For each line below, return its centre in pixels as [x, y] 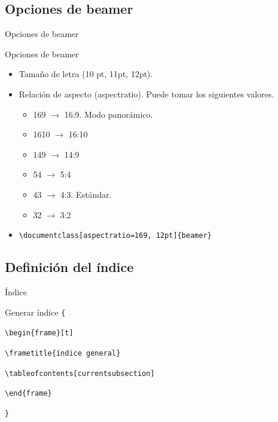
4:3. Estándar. [86, 194]
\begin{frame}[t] [39, 333]
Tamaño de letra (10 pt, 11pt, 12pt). [86, 74]
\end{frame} [28, 394]
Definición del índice [69, 267]
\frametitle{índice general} [63, 353]
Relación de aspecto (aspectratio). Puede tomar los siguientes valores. [146, 94]
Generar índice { [35, 312]
